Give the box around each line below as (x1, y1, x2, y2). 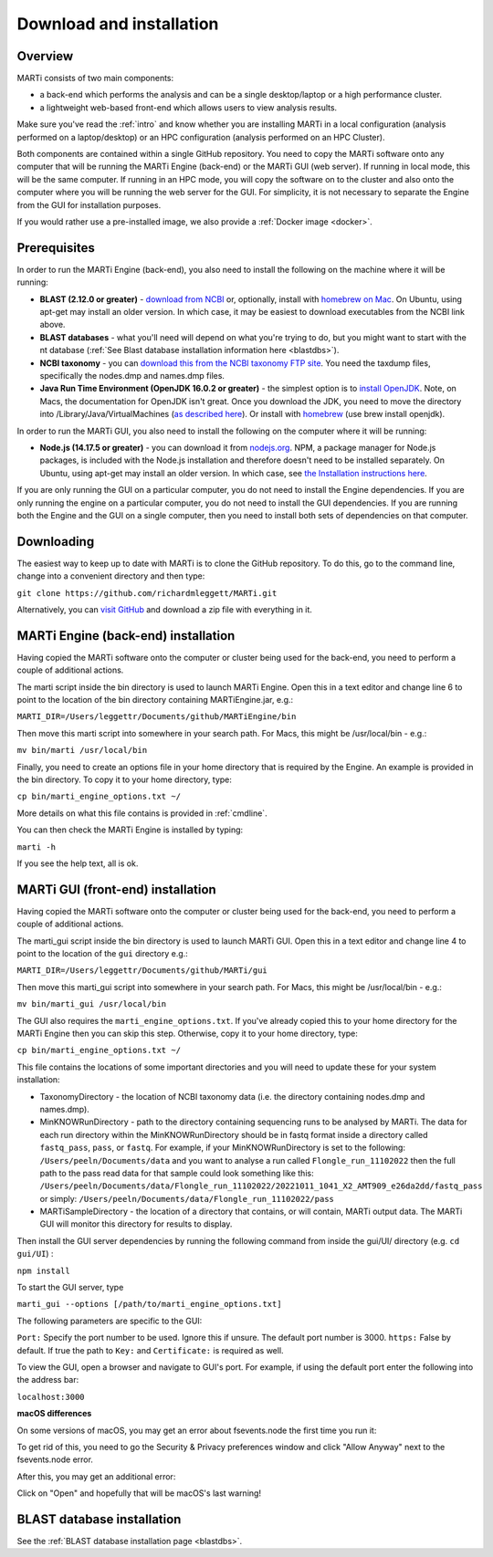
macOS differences (16, 1408, 92, 1419)
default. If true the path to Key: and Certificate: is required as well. (16, 1344, 284, 1355)
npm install (16, 1265, 70, 1276)
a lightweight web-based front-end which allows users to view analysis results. (39, 101, 338, 113)
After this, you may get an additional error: (16, 1470, 176, 1482)
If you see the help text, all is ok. (16, 858, 139, 869)
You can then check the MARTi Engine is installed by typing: (16, 824, 244, 835)
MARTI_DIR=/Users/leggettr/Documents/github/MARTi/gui (16, 966, 268, 976)
